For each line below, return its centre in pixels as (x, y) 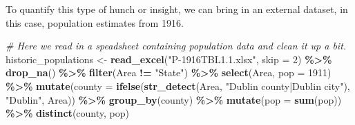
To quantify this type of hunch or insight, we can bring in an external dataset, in (177, 9)
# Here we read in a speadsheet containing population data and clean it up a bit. (176, 46)
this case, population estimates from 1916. (95, 22)
